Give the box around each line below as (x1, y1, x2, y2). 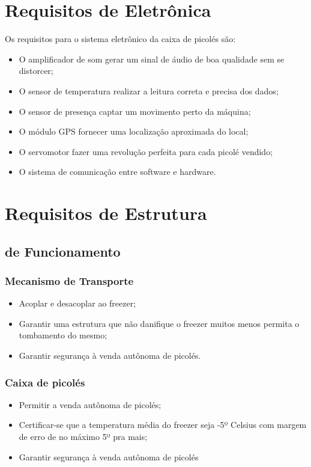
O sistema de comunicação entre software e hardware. (19, 165, 216, 178)
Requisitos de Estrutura (5, 201, 207, 225)
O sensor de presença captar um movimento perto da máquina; (19, 105, 251, 117)
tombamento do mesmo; (19, 329, 107, 341)
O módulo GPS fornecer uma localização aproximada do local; (19, 125, 249, 138)
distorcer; (19, 64, 53, 77)
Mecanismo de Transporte (5, 273, 134, 288)
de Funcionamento (5, 242, 121, 260)
